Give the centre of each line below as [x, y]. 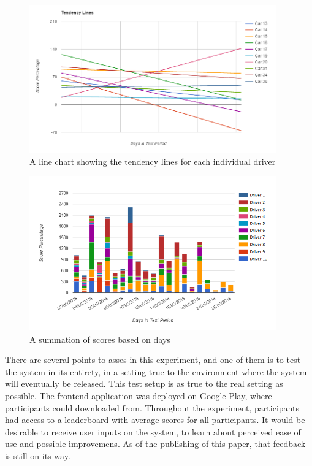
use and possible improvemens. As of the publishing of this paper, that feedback [155, 444]
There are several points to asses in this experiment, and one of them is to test [153, 360]
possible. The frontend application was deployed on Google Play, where [139, 395]
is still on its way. [38, 455]
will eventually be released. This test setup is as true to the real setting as [144, 384]
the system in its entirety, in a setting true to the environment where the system [156, 371]
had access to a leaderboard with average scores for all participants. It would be [155, 420]
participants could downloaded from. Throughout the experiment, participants [152, 407]
